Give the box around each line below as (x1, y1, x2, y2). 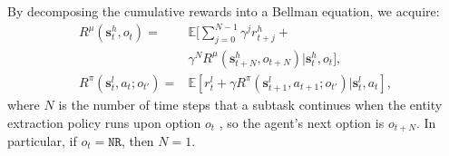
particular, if (7, 132, 77, 151)
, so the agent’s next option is (219, 112, 385, 132)
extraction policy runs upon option (7, 112, 201, 132)
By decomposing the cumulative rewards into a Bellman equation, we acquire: (7, 2, 440, 20)
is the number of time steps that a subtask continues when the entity (58, 94, 443, 113)
